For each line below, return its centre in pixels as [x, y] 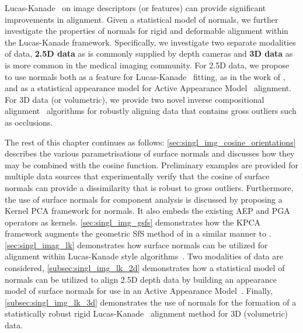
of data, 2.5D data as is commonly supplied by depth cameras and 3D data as [149, 53]
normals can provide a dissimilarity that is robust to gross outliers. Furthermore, [149, 187]
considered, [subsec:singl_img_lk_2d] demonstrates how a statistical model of [145, 268]
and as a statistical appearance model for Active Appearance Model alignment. [148, 88]
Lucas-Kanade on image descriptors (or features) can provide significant [135, 8]
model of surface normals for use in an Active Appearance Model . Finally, [139, 291]
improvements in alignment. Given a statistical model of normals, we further [142, 19]
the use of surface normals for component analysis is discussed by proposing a [144, 199]
